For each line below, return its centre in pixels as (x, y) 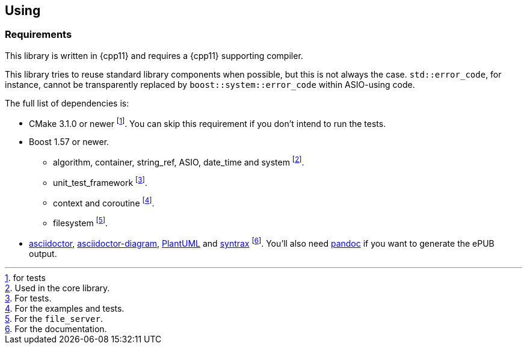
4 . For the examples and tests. (65, 308)
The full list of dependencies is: (67, 103)
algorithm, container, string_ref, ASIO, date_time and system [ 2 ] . (179, 162)
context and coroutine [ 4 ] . (104, 202)
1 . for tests (25, 277)
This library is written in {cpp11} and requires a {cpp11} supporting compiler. (154, 55)
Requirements (39, 35)
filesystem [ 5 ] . (81, 222)
